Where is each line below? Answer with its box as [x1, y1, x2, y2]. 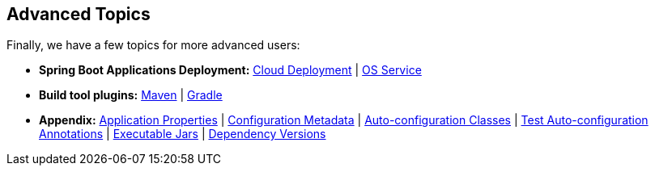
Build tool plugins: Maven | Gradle [39, 88, 223, 103]
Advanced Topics [6, 4, 151, 24]
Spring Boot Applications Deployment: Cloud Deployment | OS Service [39, 63, 422, 78]
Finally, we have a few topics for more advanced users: [6, 38, 300, 52]
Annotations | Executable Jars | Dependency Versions [39, 127, 326, 141]
